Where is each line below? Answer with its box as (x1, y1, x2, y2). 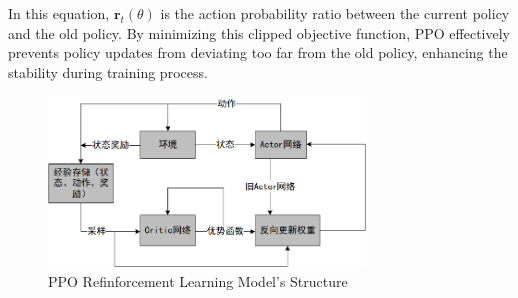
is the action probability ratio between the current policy (160, 3, 510, 23)
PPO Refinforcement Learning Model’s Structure (48, 270, 348, 291)
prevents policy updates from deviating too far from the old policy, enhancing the (8, 42, 508, 63)
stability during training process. (8, 61, 208, 82)
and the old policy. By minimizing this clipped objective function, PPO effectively (8, 22, 510, 43)
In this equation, (8, 3, 110, 23)
